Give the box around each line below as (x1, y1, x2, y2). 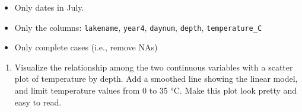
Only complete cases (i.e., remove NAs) (14, 41, 158, 53)
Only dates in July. (14, 1, 84, 13)
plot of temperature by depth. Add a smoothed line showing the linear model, (14, 72, 298, 85)
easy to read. (14, 95, 62, 108)
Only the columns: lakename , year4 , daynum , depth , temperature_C (14, 21, 262, 33)
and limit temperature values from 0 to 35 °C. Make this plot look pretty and (14, 84, 297, 97)
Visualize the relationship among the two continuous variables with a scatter (14, 60, 293, 73)
